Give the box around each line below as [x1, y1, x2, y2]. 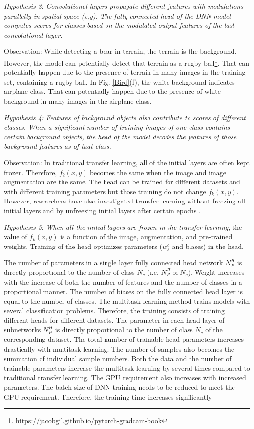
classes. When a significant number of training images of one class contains [4, 122, 230, 132]
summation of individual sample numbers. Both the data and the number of [4, 353, 232, 363]
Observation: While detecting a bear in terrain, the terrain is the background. [4, 46, 237, 56]
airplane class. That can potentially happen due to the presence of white [4, 86, 221, 96]
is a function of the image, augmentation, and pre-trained [60, 231, 233, 242]
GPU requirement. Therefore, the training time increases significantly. [4, 391, 213, 402]
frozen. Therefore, [4, 167, 57, 177]
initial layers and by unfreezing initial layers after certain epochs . [4, 205, 201, 215]
